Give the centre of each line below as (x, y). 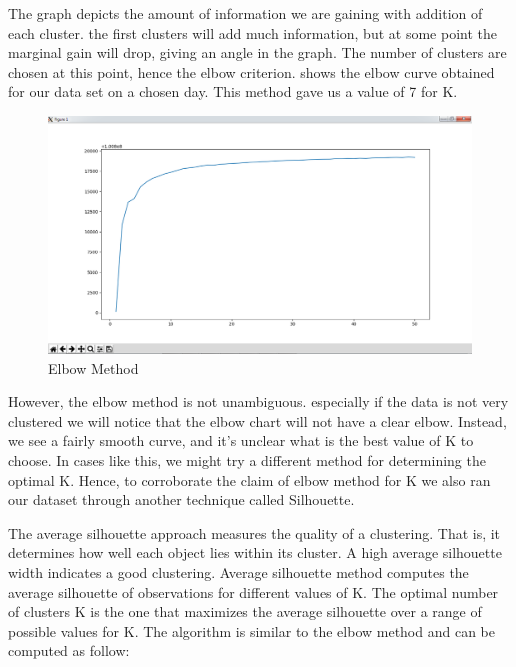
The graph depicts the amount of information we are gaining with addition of (245, 13)
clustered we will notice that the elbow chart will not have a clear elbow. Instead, (257, 420)
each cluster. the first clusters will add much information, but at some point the (252, 32)
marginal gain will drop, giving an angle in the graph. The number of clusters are (257, 52)
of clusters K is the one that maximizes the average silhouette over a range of (245, 611)
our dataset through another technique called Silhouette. (181, 499)
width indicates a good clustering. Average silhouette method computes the (238, 571)
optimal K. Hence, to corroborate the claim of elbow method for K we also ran (249, 479)
